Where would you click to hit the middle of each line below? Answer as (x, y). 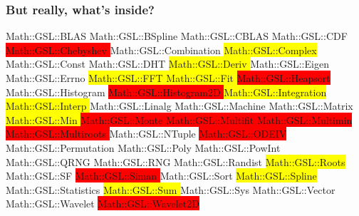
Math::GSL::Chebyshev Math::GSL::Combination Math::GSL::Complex (161, 50)
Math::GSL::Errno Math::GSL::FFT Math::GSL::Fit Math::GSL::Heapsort (168, 78)
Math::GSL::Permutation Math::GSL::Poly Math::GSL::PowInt (143, 147)
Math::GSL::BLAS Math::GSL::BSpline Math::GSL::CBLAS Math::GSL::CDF (177, 36)
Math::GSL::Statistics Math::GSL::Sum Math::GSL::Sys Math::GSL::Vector (171, 189)
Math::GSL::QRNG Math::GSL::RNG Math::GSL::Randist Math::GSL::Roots (176, 161)
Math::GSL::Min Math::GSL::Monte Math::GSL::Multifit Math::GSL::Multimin (179, 119)
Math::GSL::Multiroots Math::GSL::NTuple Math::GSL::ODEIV (146, 134)
